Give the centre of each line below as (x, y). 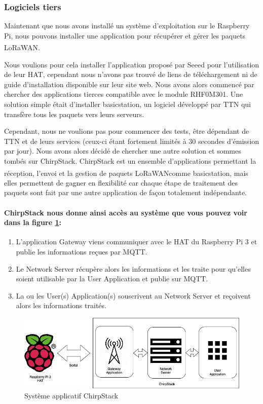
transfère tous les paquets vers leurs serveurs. (74, 114)
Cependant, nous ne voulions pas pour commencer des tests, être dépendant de (127, 131)
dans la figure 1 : (33, 222)
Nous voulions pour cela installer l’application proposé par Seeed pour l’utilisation (132, 64)
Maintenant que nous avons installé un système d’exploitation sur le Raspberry (127, 26)
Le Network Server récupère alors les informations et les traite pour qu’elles (133, 268)
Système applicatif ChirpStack (71, 395)
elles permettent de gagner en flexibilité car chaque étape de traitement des (121, 182)
